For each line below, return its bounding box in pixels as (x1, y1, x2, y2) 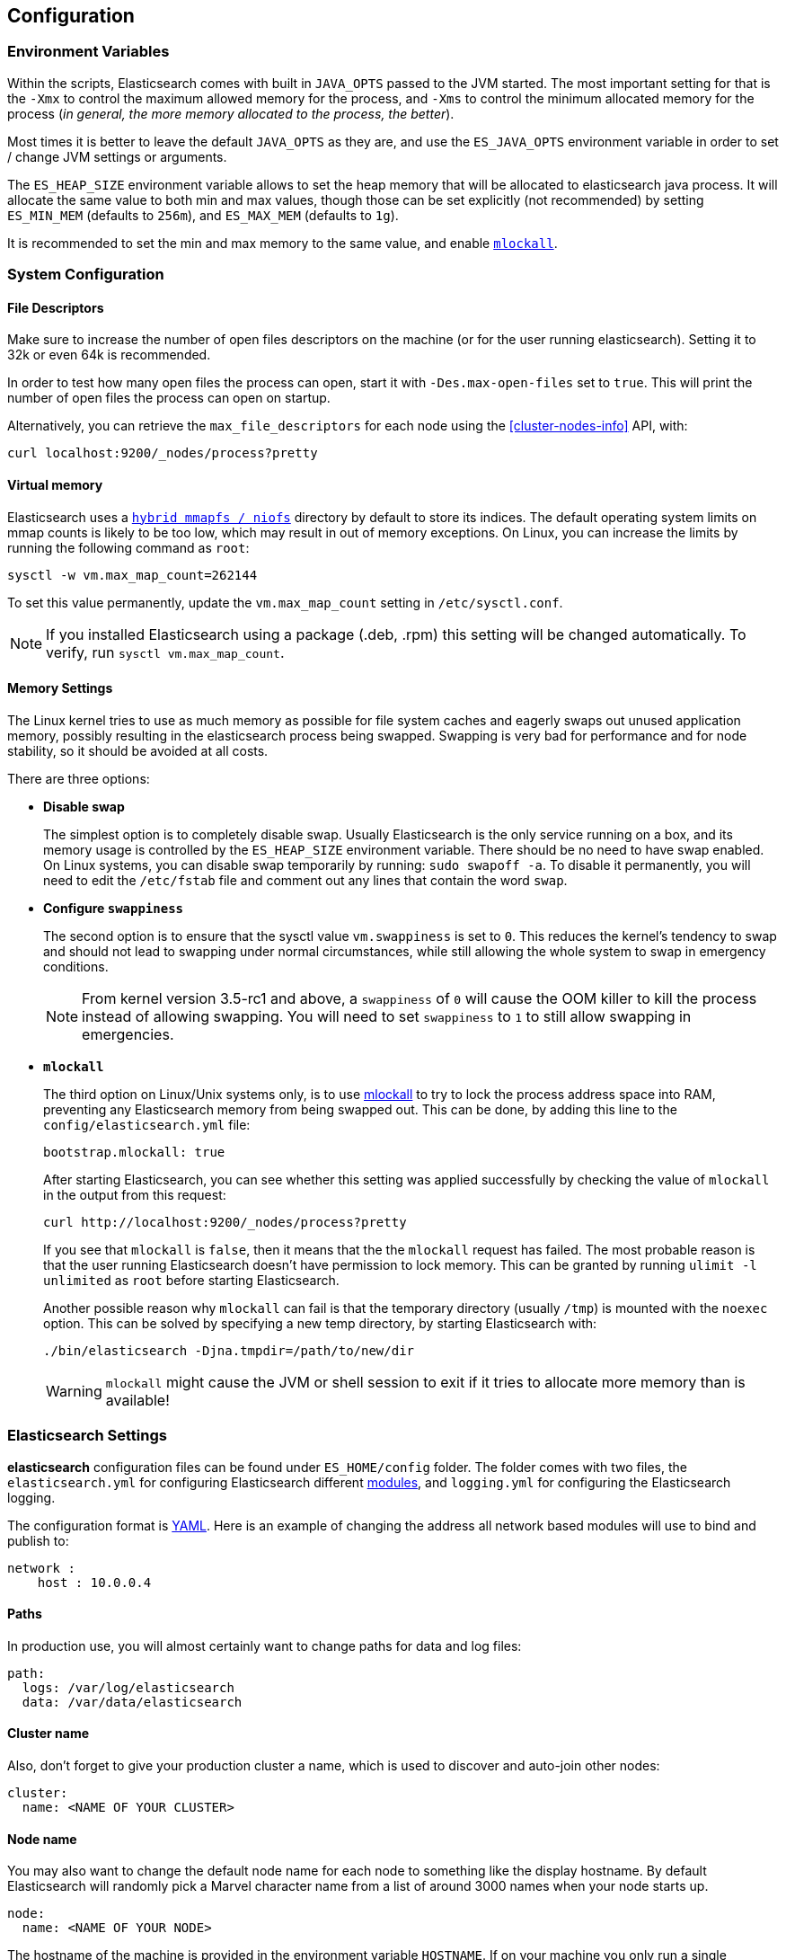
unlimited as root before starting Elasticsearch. (43, 1272, 340, 1288)
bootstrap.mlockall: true (43, 1144, 225, 1159)
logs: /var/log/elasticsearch (22, 1680, 234, 1695)
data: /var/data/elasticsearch (22, 1694, 243, 1709)
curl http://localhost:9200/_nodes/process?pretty (43, 1214, 407, 1229)
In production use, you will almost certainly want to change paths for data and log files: (7, 1637, 522, 1654)
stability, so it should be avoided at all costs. (7, 742, 269, 758)
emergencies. (82, 1024, 174, 1043)
